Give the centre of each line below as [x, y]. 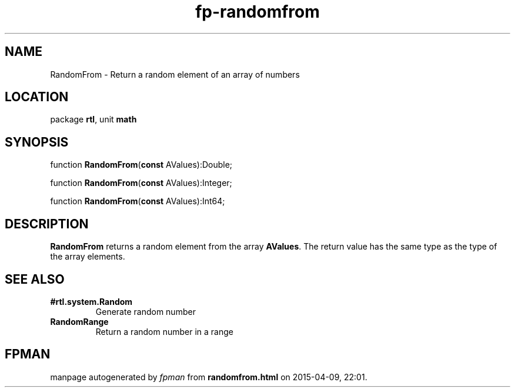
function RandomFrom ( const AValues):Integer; [141, 183]
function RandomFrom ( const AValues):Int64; [138, 201]
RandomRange [79, 321]
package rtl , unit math [93, 119]
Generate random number [146, 311]
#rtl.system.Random [91, 301]
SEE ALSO [35, 279]
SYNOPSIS [37, 142]
